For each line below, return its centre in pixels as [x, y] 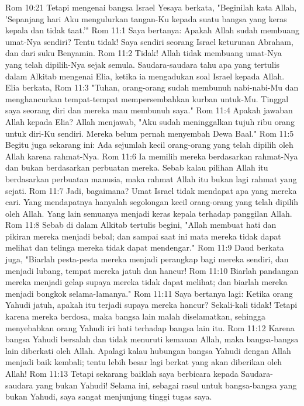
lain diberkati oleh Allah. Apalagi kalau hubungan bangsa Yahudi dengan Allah [148, 350]
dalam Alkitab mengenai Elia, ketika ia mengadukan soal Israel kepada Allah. [145, 76]
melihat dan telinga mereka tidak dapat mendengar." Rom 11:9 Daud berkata [145, 247]
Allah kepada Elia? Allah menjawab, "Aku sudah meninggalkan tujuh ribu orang [150, 121]
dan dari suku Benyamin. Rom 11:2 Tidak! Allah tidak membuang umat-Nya [144, 53]
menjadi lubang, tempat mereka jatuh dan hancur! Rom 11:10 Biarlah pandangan [152, 270]
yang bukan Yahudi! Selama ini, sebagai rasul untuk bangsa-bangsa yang [166, 385]
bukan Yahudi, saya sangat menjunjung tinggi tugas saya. [109, 396]
